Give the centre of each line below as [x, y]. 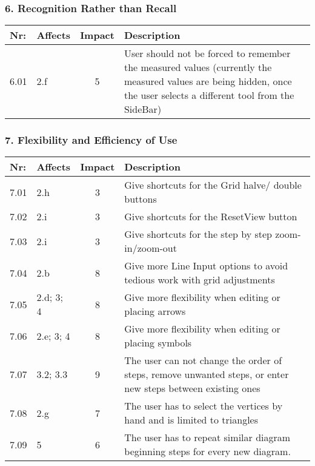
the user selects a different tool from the [209, 95]
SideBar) [143, 109]
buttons [141, 199]
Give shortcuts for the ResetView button [211, 217]
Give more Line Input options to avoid [206, 266]
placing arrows [155, 311]
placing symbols [158, 343]
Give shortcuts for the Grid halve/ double [213, 185]
